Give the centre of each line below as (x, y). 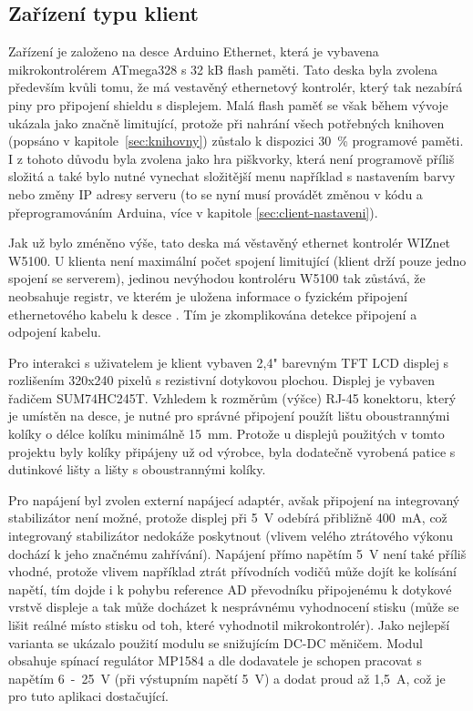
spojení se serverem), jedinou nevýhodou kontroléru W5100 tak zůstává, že (217, 278)
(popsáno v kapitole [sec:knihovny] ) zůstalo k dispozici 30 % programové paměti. (236, 141)
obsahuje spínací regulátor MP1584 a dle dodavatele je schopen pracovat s (215, 660)
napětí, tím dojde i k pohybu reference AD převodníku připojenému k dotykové (230, 589)
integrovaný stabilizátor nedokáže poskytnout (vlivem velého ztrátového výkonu (231, 536)
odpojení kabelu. (55, 332)
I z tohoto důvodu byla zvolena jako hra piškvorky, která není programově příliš (231, 158)
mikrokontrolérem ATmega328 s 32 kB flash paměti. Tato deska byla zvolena (223, 69)
